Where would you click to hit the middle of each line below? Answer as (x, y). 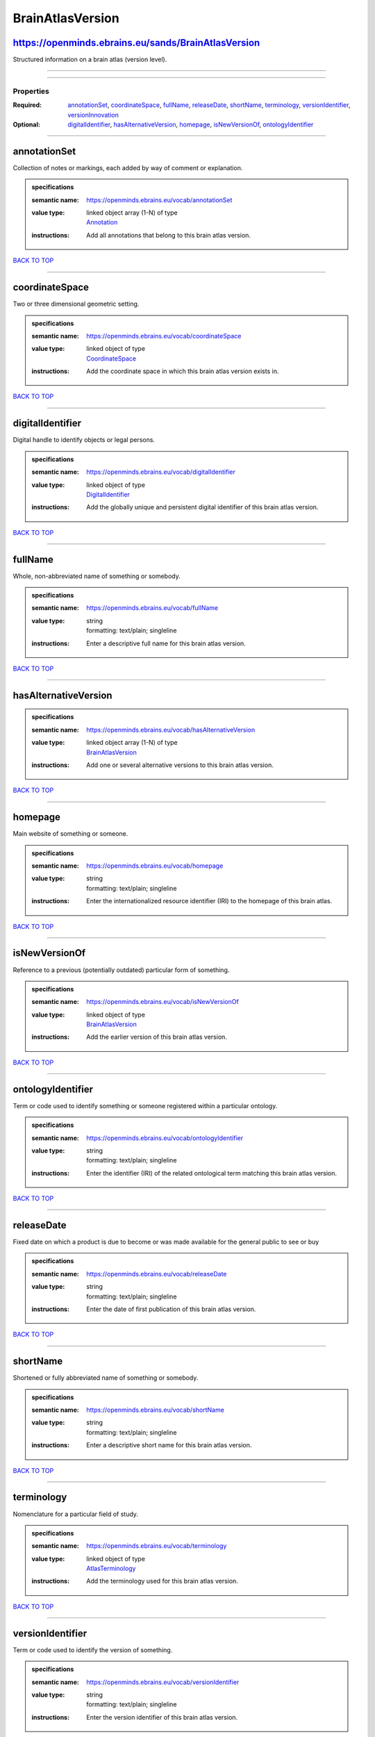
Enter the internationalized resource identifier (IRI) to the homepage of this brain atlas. (209, 901)
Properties (31, 91)
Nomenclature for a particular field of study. (76, 1514)
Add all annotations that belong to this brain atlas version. (169, 235)
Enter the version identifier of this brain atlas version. (162, 1717)
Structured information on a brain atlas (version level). (90, 60)
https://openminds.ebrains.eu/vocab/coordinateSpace (164, 336)
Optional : (27, 124)
